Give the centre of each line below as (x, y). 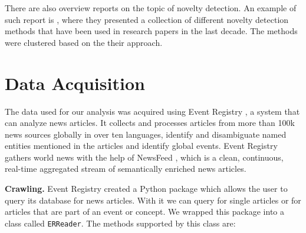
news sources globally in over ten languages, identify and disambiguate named (146, 134)
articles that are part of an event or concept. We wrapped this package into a (144, 212)
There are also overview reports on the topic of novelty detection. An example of (151, 8)
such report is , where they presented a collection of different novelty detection (147, 19)
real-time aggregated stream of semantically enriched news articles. (126, 169)
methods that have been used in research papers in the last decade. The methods (151, 31)
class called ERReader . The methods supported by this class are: (120, 223)
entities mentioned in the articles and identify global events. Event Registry (141, 146)
